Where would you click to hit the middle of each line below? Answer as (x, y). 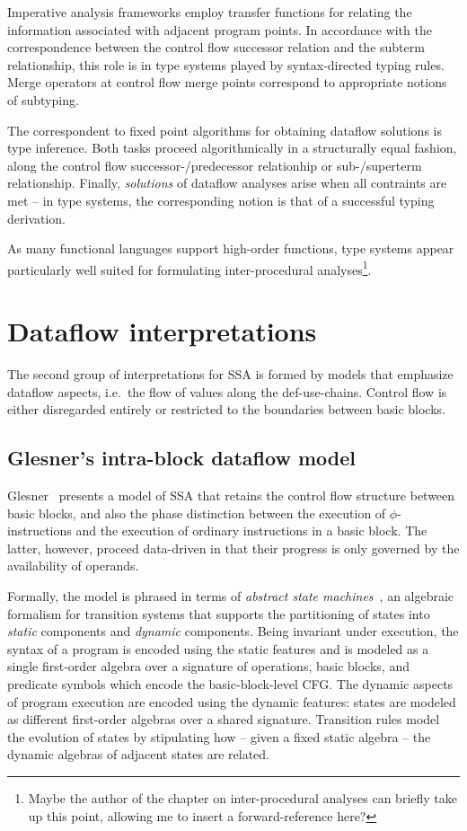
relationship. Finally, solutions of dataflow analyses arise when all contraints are (227, 183)
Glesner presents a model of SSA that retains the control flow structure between (231, 495)
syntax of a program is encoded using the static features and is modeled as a (218, 648)
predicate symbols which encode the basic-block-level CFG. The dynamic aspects (230, 684)
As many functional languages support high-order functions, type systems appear (231, 248)
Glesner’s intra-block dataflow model (181, 458)
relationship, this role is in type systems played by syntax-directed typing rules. (226, 64)
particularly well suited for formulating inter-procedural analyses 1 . (189, 268)
